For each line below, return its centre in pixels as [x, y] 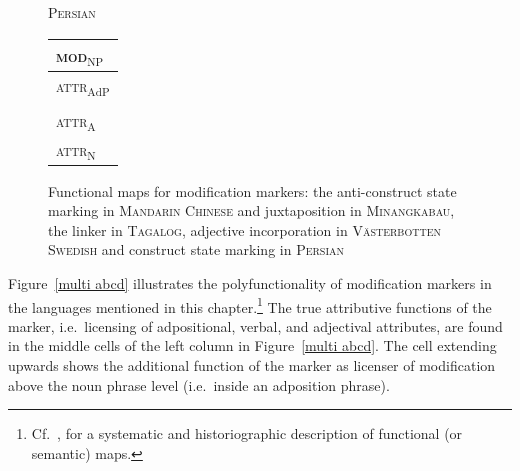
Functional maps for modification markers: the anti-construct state [252, 190]
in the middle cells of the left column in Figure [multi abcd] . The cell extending [252, 345]
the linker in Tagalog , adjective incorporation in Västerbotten [244, 229]
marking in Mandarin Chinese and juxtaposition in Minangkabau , [251, 210]
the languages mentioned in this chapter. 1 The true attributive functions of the [250, 305]
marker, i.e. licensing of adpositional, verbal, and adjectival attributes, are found [255, 325]
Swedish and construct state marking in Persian [196, 249]
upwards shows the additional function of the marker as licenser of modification [252, 365]
